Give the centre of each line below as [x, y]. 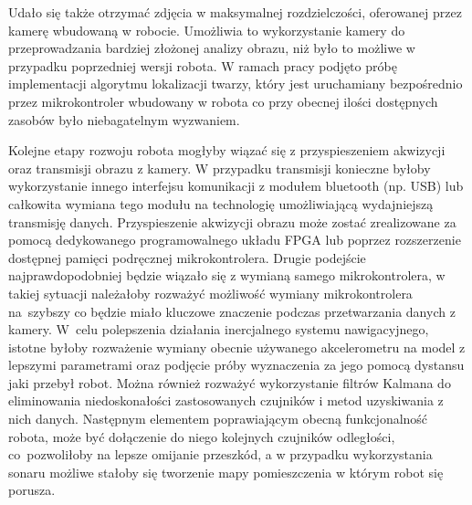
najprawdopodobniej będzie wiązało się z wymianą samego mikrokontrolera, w [227, 275]
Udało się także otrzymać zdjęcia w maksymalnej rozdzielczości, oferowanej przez [235, 12]
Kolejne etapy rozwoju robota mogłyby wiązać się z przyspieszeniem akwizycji [227, 150]
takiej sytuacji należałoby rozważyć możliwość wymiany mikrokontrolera [210, 293]
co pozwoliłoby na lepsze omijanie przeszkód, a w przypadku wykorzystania [220, 454]
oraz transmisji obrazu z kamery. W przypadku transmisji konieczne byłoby [220, 168]
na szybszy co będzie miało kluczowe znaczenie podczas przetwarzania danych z [232, 311]
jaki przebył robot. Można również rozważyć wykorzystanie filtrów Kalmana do [230, 382]
